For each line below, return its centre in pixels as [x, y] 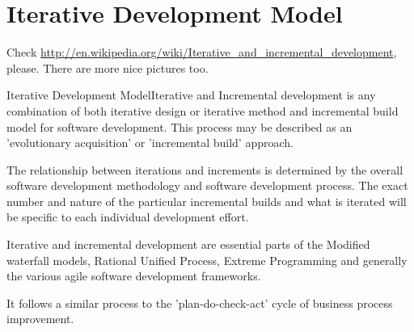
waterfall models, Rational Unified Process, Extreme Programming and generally [207, 260]
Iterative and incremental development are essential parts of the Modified [188, 244]
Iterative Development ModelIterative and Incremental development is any [191, 95]
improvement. [40, 319]
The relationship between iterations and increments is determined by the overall [205, 169]
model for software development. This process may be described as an [180, 126]
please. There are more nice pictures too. [108, 67]
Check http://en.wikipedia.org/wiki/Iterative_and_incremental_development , [202, 52]
